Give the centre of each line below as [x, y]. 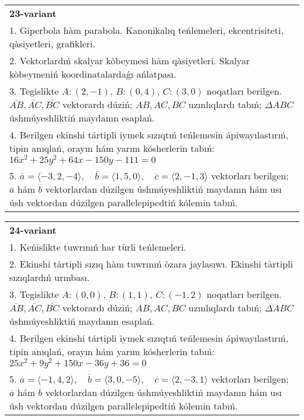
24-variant [33, 230]
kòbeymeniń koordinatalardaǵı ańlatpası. [93, 74]
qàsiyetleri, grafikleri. [52, 44]
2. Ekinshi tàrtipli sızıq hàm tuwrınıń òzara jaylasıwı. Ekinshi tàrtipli [151, 263]
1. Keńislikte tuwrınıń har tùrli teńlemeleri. [98, 247]
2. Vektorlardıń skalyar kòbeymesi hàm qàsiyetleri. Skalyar [130, 60]
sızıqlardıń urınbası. [50, 277]
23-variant [33, 13]
